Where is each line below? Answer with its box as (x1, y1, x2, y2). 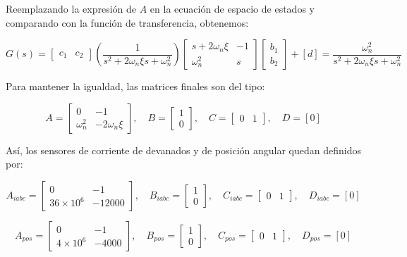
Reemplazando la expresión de (6, 1, 137, 15)
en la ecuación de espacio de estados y (150, 1, 315, 15)
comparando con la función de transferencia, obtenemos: (6, 15, 249, 30)
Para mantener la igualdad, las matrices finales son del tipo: (6, 79, 265, 94)
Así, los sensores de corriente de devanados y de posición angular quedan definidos (6, 142, 361, 157)
